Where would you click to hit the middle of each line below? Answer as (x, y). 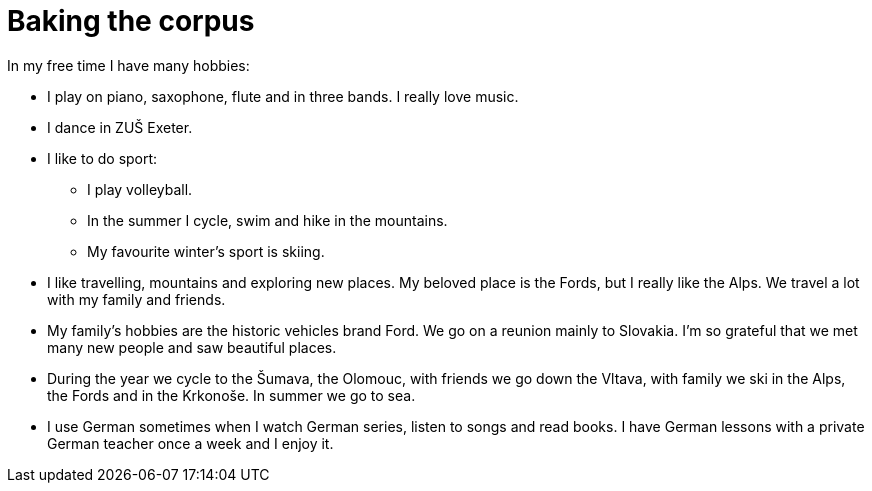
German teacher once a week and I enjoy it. (190, 443)
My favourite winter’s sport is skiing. (206, 251)
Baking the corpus (131, 21)
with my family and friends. (136, 299)
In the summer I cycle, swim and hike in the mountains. (267, 220)
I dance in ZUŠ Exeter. (120, 127)
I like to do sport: (102, 158)
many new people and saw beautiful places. (192, 347)
